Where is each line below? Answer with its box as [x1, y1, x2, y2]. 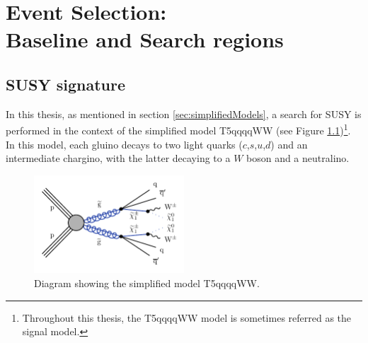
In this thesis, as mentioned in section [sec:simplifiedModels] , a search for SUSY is [6, 106, 362, 121]
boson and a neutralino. [246, 151, 350, 165]
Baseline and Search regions [6, 25, 284, 54]
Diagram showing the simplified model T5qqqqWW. [34, 276, 260, 291]
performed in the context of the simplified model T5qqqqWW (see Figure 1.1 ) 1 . [6, 121, 351, 138]
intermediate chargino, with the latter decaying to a [6, 151, 231, 165]
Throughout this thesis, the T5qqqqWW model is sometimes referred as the [22, 310, 352, 325]
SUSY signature [6, 73, 126, 95]
